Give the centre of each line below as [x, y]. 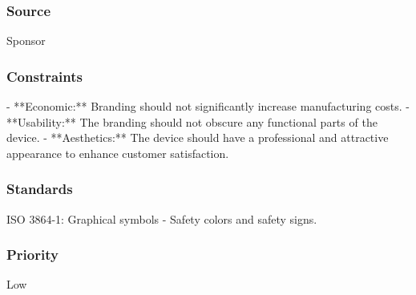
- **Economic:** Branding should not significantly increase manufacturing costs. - [208, 106]
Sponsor [26, 40]
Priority [32, 255]
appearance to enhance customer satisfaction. [118, 153]
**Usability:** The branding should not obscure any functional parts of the [192, 121]
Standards [40, 189]
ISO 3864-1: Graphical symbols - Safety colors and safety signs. [162, 218]
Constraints [44, 76]
